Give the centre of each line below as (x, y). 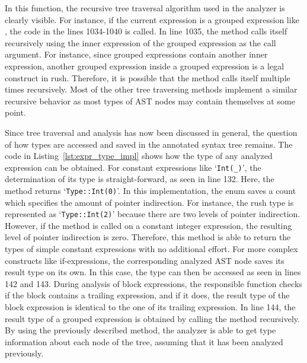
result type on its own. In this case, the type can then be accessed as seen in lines (153, 272)
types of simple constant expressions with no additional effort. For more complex (151, 249)
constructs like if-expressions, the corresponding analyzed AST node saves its (145, 260)
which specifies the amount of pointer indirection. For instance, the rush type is (149, 202)
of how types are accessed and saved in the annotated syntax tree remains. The (149, 144)
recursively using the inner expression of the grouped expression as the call (140, 42)
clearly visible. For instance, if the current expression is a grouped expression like (152, 19)
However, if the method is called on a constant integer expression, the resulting (148, 225)
